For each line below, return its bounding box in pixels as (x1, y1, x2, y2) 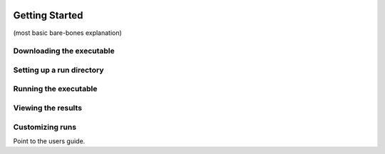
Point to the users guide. (13, 136, 86, 145)
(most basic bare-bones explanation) (13, 29, 123, 37)
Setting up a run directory (13, 65, 104, 75)
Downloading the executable (13, 46, 115, 56)
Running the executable (13, 84, 98, 94)
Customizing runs (13, 122, 77, 132)
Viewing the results (13, 103, 82, 113)
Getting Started (13, 9, 83, 21)
